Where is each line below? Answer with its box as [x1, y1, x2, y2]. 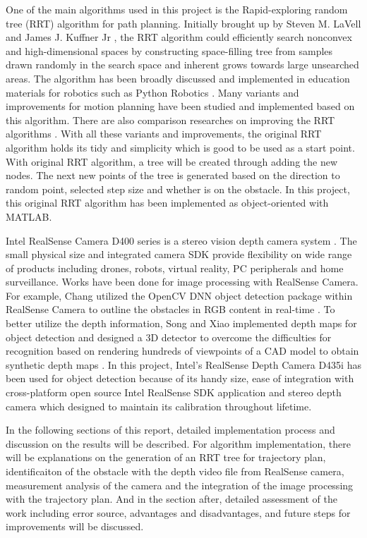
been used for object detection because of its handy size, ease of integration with [6, 371, 354, 386]
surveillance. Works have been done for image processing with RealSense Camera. [6, 274, 359, 289]
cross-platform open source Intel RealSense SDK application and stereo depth [6, 385, 342, 400]
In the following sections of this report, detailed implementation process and [6, 422, 335, 437]
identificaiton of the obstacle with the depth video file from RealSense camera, [6, 464, 344, 478]
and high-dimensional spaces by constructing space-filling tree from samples [6, 43, 333, 58]
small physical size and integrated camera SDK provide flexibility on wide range [6, 247, 352, 262]
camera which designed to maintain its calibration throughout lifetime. [6, 398, 312, 413]
